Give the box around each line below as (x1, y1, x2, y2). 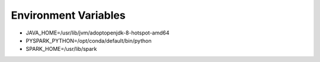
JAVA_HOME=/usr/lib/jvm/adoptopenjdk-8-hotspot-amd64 (25, 29, 170, 36)
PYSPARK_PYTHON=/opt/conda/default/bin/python (25, 37, 152, 44)
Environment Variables (11, 9, 126, 22)
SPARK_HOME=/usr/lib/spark (25, 46, 97, 53)
